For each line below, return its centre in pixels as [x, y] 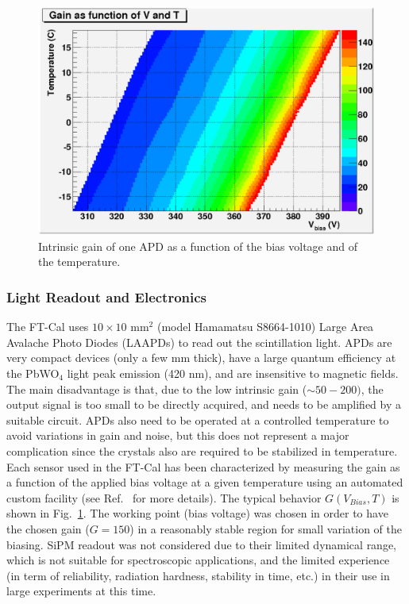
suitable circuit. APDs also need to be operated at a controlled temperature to [198, 419]
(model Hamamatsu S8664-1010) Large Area [265, 327]
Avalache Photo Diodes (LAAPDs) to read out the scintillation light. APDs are [199, 342]
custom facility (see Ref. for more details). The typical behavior [164, 497]
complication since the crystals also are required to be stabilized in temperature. [202, 450]
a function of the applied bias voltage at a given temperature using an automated [205, 482]
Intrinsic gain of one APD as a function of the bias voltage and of [198, 246]
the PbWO [33, 373]
